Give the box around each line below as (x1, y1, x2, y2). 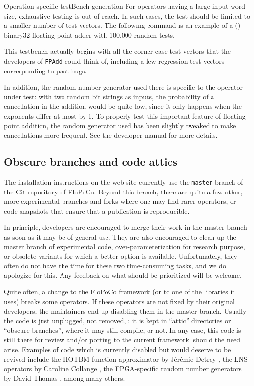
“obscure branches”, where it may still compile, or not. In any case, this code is (4, 325, 241, 335)
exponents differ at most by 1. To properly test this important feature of (4, 111, 221, 121)
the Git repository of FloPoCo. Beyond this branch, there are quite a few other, (4, 186, 243, 196)
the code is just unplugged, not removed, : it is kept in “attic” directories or (4, 315, 231, 325)
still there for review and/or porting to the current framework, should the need (4, 334, 240, 344)
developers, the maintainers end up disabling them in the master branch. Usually (4, 306, 247, 316)
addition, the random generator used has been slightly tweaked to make (21, 120, 236, 130)
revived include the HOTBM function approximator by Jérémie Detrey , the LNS (4, 354, 248, 364)
